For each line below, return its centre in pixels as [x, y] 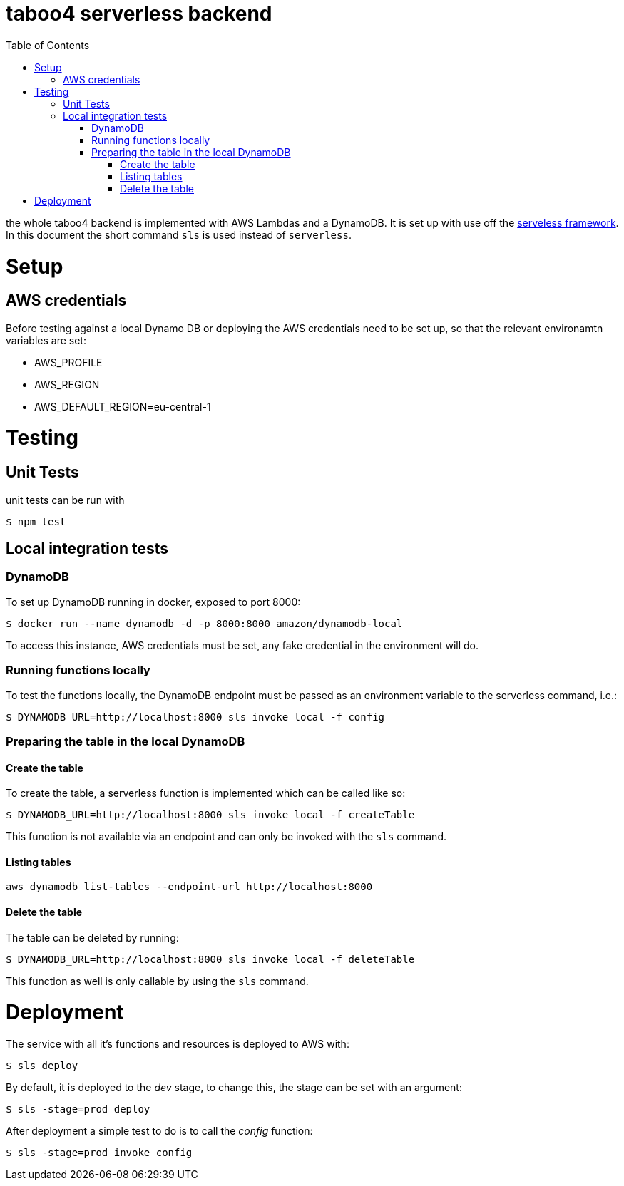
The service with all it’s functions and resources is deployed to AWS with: [178, 1044]
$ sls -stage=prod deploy [78, 1109]
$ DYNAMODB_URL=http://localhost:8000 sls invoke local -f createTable [210, 815]
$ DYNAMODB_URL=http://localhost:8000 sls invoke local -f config [195, 717]
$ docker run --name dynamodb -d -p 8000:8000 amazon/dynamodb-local [204, 623]
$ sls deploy [42, 1066]
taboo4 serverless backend [139, 14]
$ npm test [36, 521]
